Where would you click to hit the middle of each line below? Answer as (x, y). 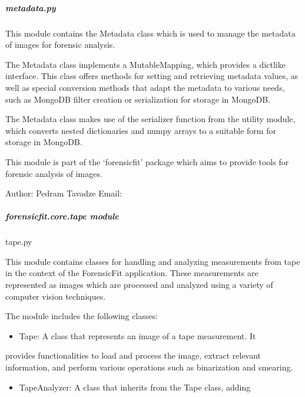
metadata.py (31, 7)
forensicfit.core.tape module (62, 216)
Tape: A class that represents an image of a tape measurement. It (137, 335)
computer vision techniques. (56, 296)
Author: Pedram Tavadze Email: (64, 193)
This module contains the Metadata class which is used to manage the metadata (150, 33)
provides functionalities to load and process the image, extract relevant (133, 355)
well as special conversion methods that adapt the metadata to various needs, (145, 87)
